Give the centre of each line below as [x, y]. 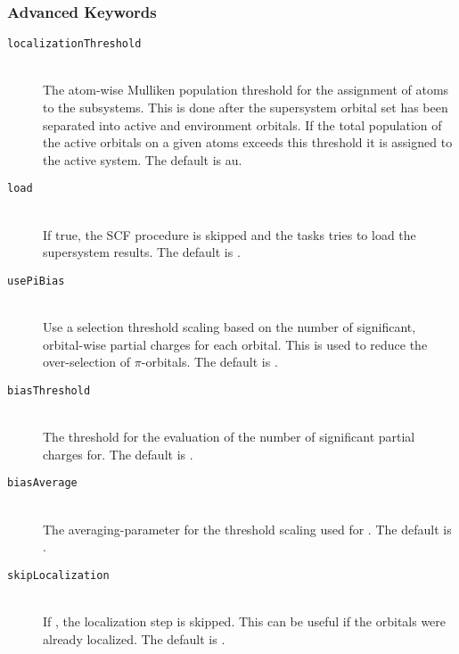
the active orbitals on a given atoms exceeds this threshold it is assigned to [248, 142]
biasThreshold [49, 390]
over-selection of [87, 362]
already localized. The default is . [134, 638]
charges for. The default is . [118, 454]
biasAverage [42, 483]
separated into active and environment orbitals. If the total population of [242, 124]
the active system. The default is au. [143, 159]
